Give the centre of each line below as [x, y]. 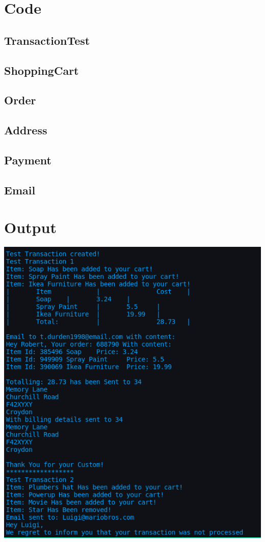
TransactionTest [47, 40]
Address [26, 130]
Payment [28, 160]
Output [30, 227]
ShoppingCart [42, 70]
